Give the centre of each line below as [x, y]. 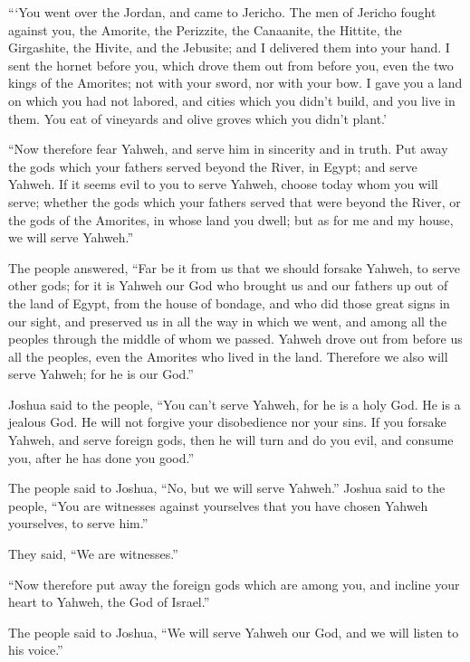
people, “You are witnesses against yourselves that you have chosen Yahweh [218, 505]
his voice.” [36, 650]
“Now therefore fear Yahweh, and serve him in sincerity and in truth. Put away [228, 149]
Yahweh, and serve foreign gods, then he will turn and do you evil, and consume [231, 440]
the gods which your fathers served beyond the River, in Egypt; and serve [213, 166]
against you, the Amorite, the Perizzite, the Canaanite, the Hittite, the [205, 29]
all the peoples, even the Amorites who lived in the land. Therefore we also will [228, 356]
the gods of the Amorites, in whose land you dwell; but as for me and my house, [231, 219]
